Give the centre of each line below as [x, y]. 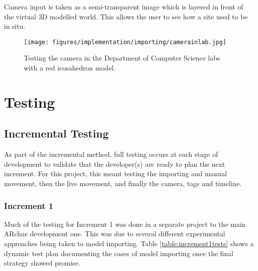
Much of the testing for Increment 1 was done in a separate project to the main [125, 224]
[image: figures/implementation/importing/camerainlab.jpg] [125, 42]
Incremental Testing [57, 133]
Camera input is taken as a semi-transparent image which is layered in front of [124, 6]
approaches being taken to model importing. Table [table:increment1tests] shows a [129, 243]
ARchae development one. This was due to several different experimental [115, 234]
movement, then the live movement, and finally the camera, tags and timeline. [123, 183]
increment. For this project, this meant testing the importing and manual [116, 173]
